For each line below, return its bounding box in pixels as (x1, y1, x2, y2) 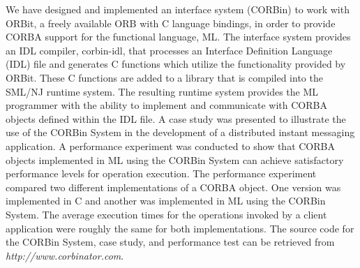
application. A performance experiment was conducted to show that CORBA (6, 138, 335, 153)
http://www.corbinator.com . (6, 248, 124, 262)
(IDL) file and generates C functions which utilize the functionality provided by (6, 57, 346, 71)
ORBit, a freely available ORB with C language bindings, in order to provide (6, 15, 336, 30)
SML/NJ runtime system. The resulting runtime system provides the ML (6, 84, 319, 98)
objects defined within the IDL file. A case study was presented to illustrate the (6, 111, 346, 126)
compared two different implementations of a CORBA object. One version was (6, 179, 341, 194)
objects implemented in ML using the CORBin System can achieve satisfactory (6, 152, 344, 167)
